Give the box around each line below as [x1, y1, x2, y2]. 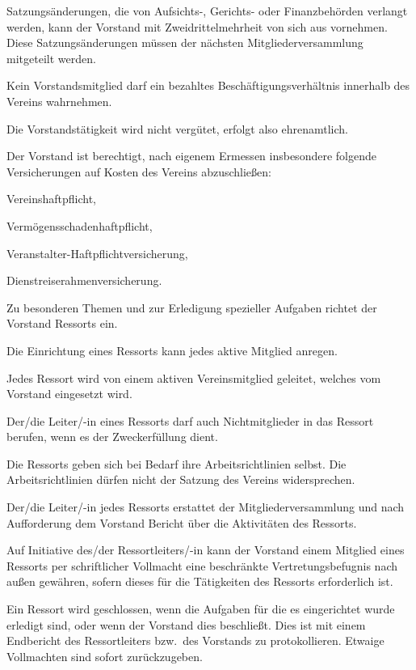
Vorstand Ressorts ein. [6, 315, 118, 332]
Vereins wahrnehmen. [6, 92, 112, 109]
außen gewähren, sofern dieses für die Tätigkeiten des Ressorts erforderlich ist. [6, 573, 393, 590]
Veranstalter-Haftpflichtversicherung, [6, 244, 188, 261]
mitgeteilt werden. [6, 49, 96, 66]
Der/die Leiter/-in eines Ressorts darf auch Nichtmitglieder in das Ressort [6, 412, 374, 429]
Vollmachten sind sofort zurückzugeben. [6, 647, 203, 664]
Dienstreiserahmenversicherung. [6, 272, 162, 289]
